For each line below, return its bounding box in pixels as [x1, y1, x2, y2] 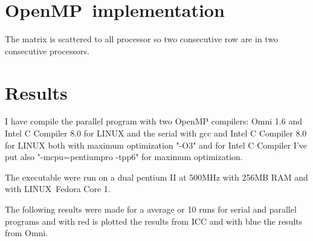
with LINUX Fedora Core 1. [5, 182, 111, 195]
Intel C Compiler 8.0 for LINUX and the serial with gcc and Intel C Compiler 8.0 [5, 127, 307, 140]
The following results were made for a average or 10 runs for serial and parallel [5, 203, 297, 215]
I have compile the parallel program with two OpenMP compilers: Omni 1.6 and [5, 115, 302, 127]
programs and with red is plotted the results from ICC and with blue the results [5, 214, 303, 227]
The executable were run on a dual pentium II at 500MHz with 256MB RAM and [5, 170, 308, 183]
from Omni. [5, 227, 48, 239]
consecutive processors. [5, 44, 89, 57]
